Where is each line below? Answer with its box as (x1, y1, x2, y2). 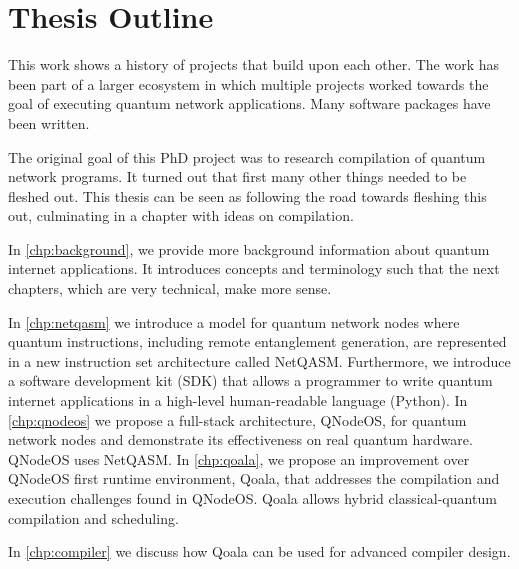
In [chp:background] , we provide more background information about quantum (8, 238, 490, 259)
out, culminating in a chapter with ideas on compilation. (8, 205, 354, 226)
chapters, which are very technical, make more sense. (8, 278, 332, 299)
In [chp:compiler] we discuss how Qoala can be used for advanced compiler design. (8, 541, 511, 562)
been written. (8, 112, 90, 133)
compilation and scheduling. (8, 507, 179, 528)
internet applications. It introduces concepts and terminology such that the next (8, 258, 500, 279)
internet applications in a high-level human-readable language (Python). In (8, 390, 468, 411)
